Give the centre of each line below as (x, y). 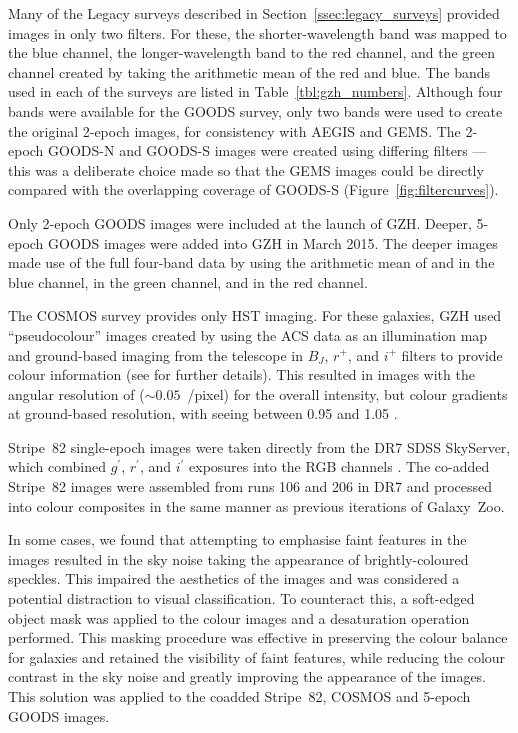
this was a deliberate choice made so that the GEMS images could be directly (246, 169)
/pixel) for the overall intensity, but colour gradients (347, 393)
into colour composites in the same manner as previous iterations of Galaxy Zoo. (256, 505)
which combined (57, 466)
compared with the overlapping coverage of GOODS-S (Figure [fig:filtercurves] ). (253, 189)
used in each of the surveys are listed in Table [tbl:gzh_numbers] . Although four (255, 91)
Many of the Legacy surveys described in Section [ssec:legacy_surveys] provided (254, 13)
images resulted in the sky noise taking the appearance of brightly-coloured (238, 558)
